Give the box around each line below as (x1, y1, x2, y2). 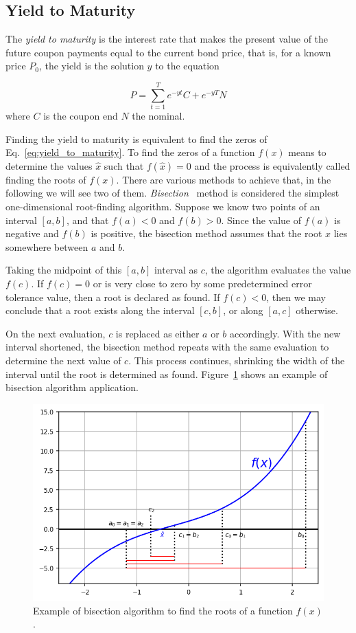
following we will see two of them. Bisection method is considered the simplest (5, 186, 340, 200)
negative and (5, 226, 59, 241)
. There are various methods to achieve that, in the (116, 172, 331, 186)
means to (288, 145, 327, 159)
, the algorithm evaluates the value (204, 263, 351, 277)
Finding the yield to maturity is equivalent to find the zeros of (5, 131, 268, 146)
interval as (154, 263, 198, 277)
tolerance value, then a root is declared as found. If (5, 289, 220, 304)
